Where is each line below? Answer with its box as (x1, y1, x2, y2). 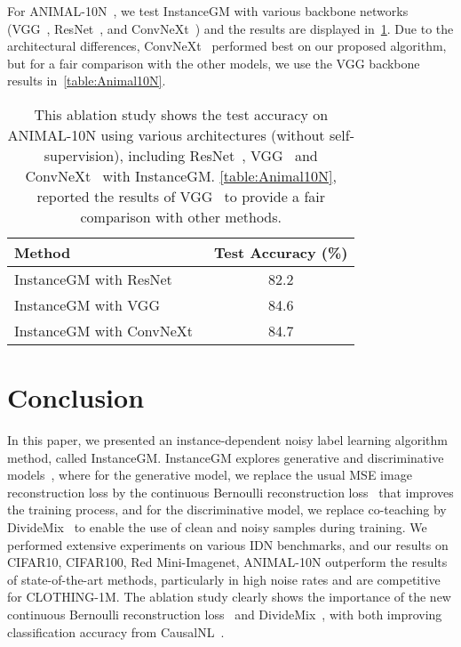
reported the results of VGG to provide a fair (36, 185, 326, 206)
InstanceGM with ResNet (14, 268, 172, 289)
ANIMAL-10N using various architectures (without (7, 124, 325, 145)
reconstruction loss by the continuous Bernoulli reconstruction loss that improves (7, 482, 454, 501)
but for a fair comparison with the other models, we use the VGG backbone (7, 53, 420, 72)
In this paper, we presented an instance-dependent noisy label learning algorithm (7, 431, 448, 449)
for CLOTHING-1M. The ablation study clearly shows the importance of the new (7, 587, 451, 606)
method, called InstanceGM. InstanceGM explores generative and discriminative (7, 448, 444, 466)
